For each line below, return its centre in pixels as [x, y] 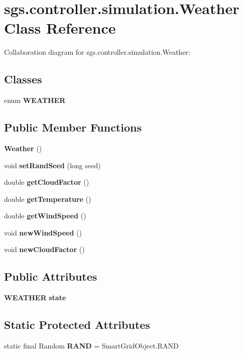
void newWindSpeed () [43, 232]
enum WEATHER [35, 100]
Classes [23, 79]
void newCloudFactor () [44, 249]
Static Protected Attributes [77, 325]
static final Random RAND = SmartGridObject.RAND [91, 346]
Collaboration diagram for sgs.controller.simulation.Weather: [97, 52]
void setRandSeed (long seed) [52, 165]
